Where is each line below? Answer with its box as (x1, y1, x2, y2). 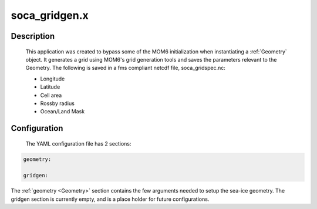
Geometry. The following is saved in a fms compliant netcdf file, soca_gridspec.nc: (25, 65, 225, 72)
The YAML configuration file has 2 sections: (25, 140, 131, 147)
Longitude (40, 75, 65, 82)
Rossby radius (40, 100, 75, 107)
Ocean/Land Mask (40, 108, 85, 115)
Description (11, 31, 55, 41)
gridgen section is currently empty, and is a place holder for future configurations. (11, 195, 210, 203)
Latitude (40, 83, 60, 90)
